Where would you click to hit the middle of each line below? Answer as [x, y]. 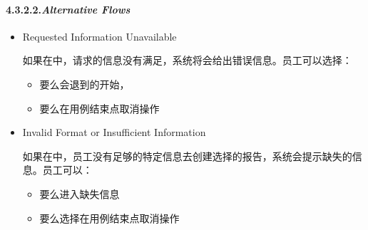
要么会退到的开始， [85, 84]
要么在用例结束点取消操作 [99, 108]
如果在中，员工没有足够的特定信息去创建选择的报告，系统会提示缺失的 [187, 156]
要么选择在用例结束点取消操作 [109, 218]
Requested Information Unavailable [99, 36]
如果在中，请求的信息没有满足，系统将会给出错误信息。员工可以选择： [187, 60]
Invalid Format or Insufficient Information [114, 132]
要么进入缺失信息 [80, 193]
